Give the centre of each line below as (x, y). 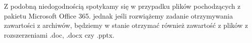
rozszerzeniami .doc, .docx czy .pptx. (59, 34)
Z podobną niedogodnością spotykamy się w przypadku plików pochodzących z (122, 6)
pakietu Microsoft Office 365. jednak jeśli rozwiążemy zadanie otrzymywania (118, 15)
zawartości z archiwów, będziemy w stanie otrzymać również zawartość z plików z (126, 25)
